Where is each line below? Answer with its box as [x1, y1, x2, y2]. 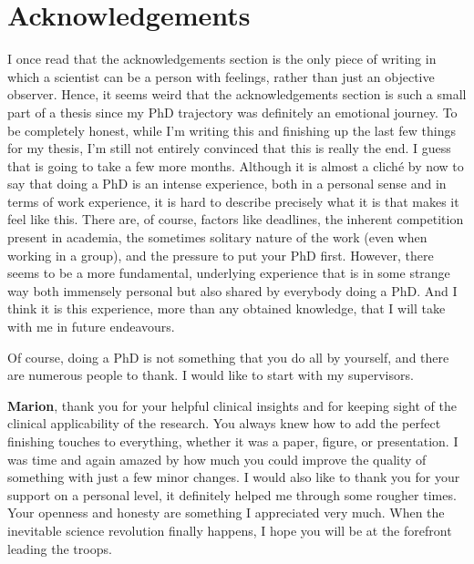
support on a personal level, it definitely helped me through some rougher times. [7, 485, 457, 504]
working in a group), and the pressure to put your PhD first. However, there [7, 245, 434, 264]
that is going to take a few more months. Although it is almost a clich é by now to [7, 156, 464, 175]
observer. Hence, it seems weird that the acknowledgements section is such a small [7, 85, 467, 104]
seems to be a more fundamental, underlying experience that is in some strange [7, 263, 450, 282]
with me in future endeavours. [7, 317, 175, 336]
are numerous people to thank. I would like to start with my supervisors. [7, 365, 414, 385]
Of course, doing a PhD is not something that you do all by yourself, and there [7, 347, 449, 366]
